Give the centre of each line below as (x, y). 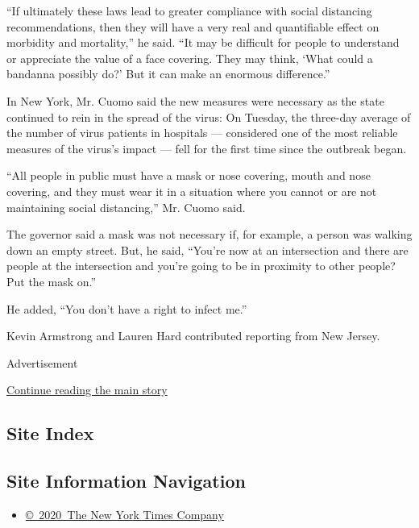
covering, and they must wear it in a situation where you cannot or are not (192, 191)
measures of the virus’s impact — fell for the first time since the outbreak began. (207, 148)
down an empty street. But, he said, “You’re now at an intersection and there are (207, 249)
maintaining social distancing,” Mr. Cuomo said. (126, 207)
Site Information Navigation (126, 481)
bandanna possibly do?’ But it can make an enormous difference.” (168, 74)
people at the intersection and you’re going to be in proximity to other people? (201, 266)
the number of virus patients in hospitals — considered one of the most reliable (202, 133)
